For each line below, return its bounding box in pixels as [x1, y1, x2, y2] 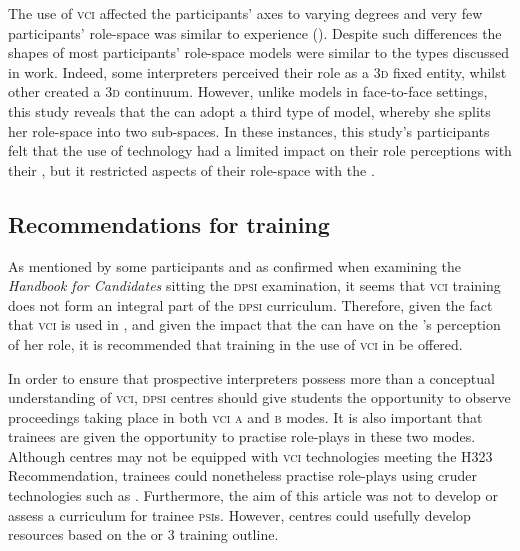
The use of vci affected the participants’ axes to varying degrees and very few [8, 3, 483, 23]
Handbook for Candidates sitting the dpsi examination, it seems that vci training [8, 275, 501, 296]
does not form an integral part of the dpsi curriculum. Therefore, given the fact [8, 294, 493, 315]
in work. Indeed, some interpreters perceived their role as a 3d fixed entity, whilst [8, 61, 507, 82]
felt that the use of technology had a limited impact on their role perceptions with [8, 140, 512, 161]
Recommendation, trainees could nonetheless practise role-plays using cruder [8, 465, 478, 486]
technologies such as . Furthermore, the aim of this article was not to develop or [8, 485, 498, 506]
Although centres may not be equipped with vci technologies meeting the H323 [8, 445, 493, 466]
